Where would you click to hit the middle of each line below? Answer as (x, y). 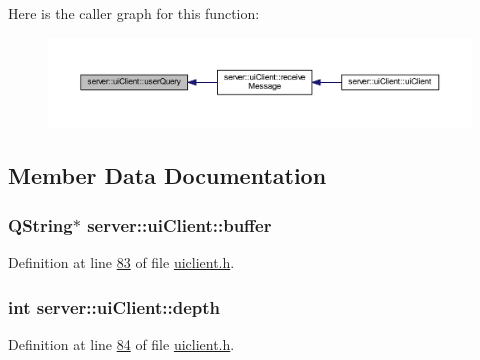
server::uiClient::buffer (179, 224)
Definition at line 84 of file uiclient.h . (121, 343)
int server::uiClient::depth (114, 306)
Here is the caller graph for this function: (134, 13)
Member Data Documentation (167, 175)
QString (40, 224)
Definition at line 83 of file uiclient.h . (121, 262)
